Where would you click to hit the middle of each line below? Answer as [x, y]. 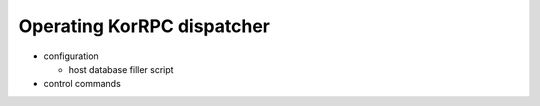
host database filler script [121, 69]
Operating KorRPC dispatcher [144, 26]
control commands [82, 84]
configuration [71, 56]
